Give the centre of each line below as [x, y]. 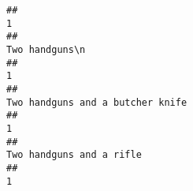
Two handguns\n [46, 49]
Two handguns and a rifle [74, 155]
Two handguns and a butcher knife [97, 102]
